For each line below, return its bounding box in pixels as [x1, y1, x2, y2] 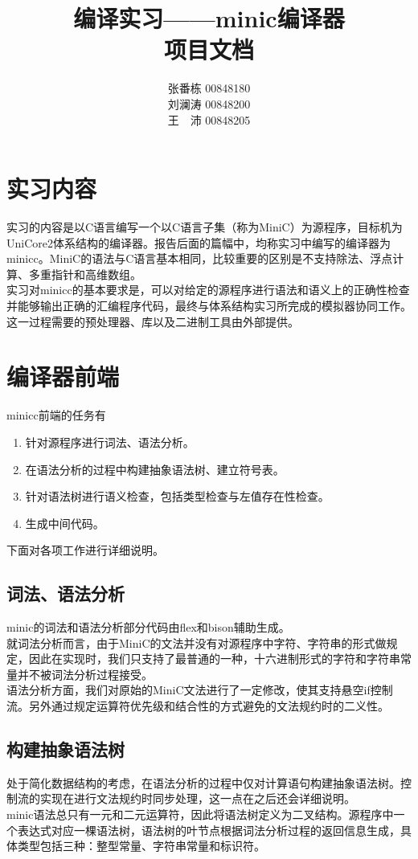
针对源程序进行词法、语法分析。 [25, 433, 195, 450]
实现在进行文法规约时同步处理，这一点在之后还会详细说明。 [39, 790, 355, 807]
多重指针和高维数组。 [28, 265, 141, 282]
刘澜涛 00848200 [167, 95, 251, 112]
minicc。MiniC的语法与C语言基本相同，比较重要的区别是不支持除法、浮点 [6, 250, 393, 267]
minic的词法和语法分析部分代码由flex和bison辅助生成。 [6, 619, 290, 636]
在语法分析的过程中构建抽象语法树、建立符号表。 [25, 460, 285, 477]
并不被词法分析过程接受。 [17, 665, 153, 682]
